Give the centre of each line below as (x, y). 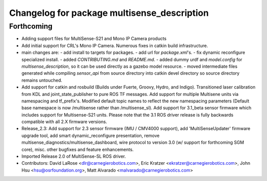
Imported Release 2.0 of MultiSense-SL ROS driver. (74, 156)
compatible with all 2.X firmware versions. (64, 122)
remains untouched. (42, 80)
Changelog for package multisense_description (109, 13)
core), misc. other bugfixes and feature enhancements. (78, 149)
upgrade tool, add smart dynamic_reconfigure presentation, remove (90, 136)
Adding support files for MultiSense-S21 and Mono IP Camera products (94, 39)
